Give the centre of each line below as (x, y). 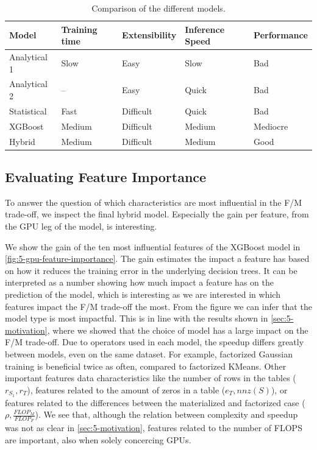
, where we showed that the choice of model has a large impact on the (178, 330)
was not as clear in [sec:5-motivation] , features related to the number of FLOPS (154, 428)
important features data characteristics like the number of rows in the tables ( (151, 378)
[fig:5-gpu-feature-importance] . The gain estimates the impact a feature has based (157, 258)
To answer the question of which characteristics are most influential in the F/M (154, 202)
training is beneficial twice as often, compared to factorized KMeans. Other (146, 366)
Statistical (28, 111)
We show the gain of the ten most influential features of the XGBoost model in (153, 246)
